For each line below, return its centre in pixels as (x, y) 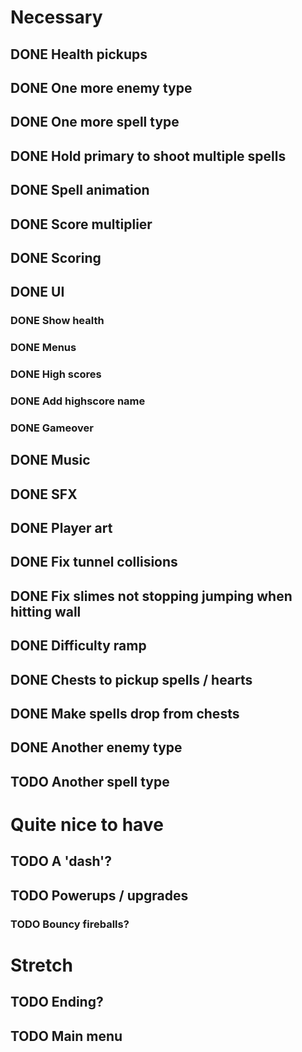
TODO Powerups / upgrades (99, 895)
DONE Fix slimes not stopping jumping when (151, 596)
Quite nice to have (87, 825)
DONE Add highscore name (78, 401)
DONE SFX (44, 494)
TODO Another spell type (90, 781)
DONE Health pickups (79, 54)
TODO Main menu (66, 1036)
